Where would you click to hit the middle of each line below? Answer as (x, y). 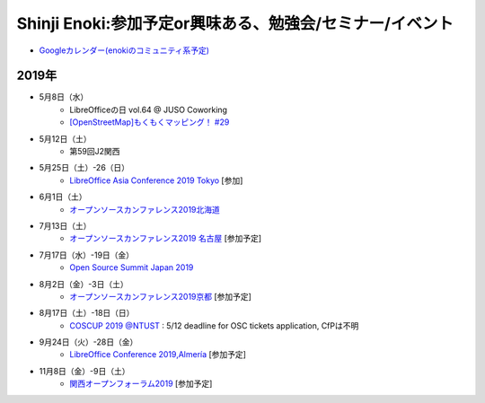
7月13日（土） (65, 225)
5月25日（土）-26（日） (84, 168)
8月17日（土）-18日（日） (87, 313)
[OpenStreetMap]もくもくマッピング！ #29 (150, 122)
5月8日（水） (64, 97)
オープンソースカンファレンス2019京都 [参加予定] (160, 296)
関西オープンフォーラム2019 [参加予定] (141, 384)
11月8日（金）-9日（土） (84, 371)
